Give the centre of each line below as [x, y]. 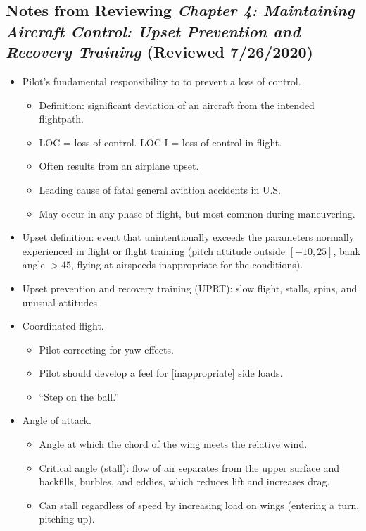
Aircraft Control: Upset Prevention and [153, 31]
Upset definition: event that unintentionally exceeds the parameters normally [188, 237]
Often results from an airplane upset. [119, 166]
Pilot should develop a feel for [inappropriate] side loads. [161, 373]
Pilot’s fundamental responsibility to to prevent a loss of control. [162, 81]
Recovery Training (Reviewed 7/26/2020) [159, 52]
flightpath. [62, 119]
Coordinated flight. [63, 326]
